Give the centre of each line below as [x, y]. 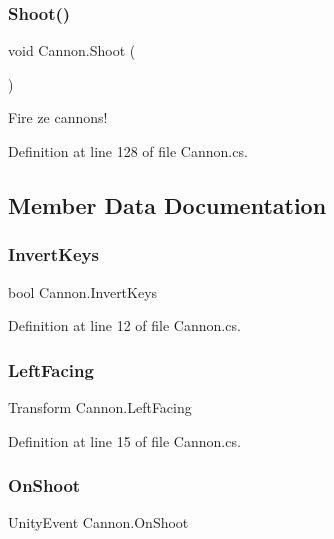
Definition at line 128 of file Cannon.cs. [128, 151]
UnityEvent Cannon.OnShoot [98, 522]
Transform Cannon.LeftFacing [100, 407]
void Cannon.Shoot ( [72, 50]
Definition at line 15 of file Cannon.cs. [124, 440]
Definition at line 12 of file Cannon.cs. [124, 325]
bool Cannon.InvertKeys [83, 291]
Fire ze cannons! [58, 117]
